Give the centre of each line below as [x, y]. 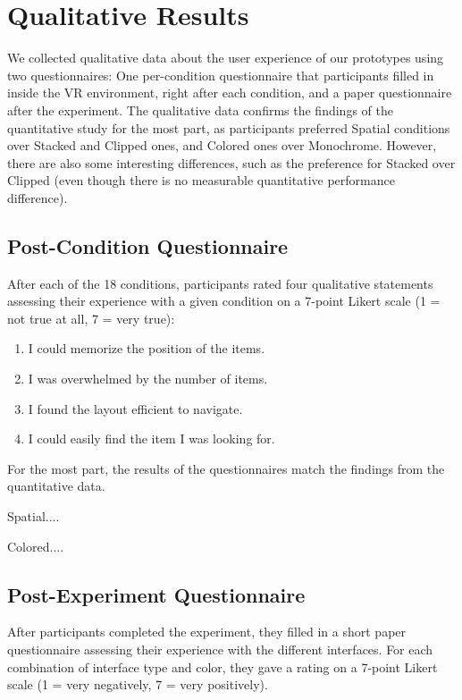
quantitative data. [56, 486]
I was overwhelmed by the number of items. [148, 379]
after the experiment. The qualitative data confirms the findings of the [200, 110]
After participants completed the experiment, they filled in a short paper [207, 632]
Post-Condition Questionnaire [148, 245]
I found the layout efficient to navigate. [135, 408]
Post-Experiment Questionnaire [156, 594]
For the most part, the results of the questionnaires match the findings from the [226, 468]
